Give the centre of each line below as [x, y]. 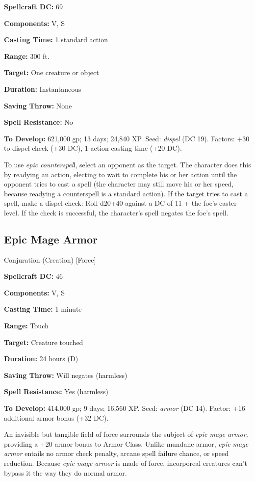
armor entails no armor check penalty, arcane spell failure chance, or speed [116, 453]
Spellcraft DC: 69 [33, 6]
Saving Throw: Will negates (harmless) [66, 375]
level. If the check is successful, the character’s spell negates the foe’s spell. [116, 212]
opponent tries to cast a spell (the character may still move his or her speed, [119, 184]
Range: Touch [26, 326]
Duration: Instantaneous [43, 89]
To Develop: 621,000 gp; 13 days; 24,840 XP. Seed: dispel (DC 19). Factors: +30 [127, 138]
